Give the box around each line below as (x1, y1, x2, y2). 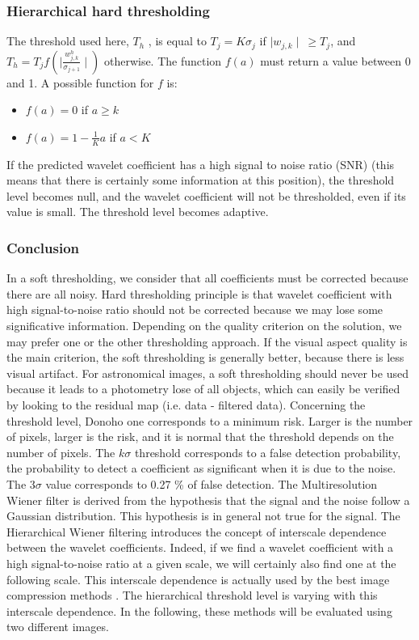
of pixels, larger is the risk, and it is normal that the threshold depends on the (6, 428, 394, 445)
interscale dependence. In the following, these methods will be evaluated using (6, 602, 392, 619)
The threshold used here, (6, 32, 129, 49)
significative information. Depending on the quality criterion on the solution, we (6, 317, 402, 334)
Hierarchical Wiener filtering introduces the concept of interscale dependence (6, 523, 387, 540)
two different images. (6, 618, 109, 635)
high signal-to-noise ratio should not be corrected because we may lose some (6, 301, 383, 318)
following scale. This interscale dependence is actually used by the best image (6, 570, 390, 587)
